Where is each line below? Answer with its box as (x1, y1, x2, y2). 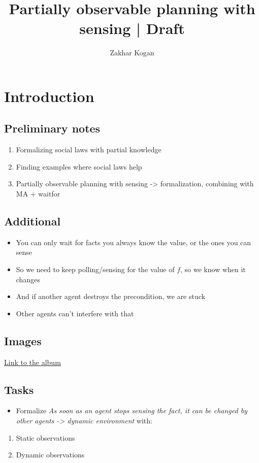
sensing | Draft (79, 18, 185, 39)
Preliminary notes (4, 120, 101, 136)
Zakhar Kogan (110, 47, 154, 58)
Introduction (4, 85, 94, 106)
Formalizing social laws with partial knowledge (16, 144, 161, 155)
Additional (4, 213, 61, 229)
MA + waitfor (16, 188, 60, 199)
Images (4, 333, 42, 348)
